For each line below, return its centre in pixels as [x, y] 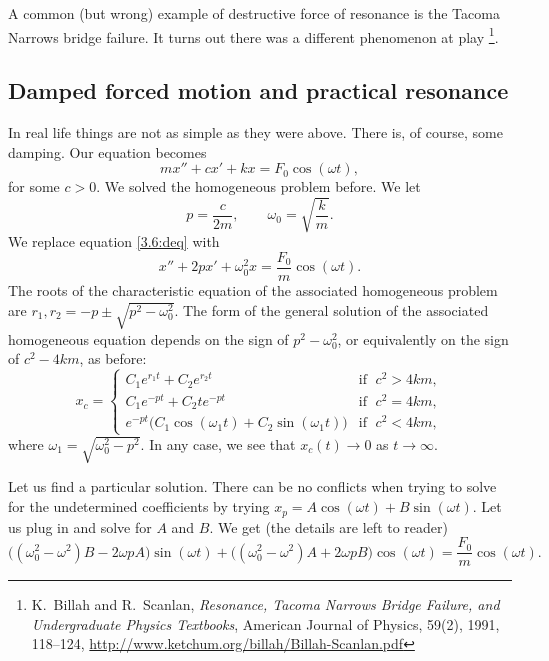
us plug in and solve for [80, 526]
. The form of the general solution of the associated [331, 309]
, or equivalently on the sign [423, 338]
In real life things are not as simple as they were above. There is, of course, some [255, 132]
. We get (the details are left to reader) [328, 526]
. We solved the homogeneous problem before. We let [258, 186]
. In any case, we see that [218, 443]
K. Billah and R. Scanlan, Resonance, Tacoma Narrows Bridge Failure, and [265, 604]
